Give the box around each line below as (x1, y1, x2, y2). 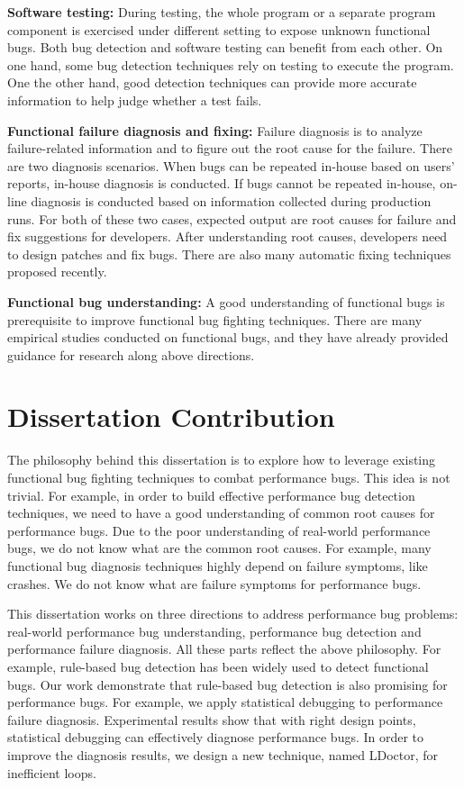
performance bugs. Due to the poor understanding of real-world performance (7, 521, 431, 539)
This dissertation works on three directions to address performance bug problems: (7, 604, 459, 623)
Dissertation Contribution (7, 398, 335, 435)
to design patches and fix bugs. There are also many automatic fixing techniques (7, 244, 451, 263)
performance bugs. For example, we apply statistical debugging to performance (7, 693, 443, 711)
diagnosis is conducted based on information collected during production (31, 191, 432, 210)
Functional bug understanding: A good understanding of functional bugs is (7, 292, 445, 311)
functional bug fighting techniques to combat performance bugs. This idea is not (7, 468, 450, 486)
